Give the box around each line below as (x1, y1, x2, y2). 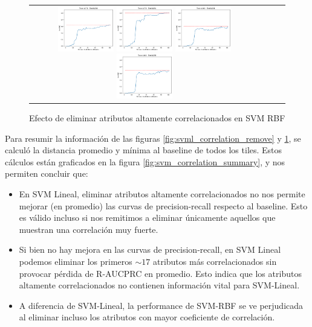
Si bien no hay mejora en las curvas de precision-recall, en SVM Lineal (19, 243, 281, 256)
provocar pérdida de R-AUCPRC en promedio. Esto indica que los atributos (19, 267, 302, 279)
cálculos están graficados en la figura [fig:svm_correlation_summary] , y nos (5, 155, 285, 168)
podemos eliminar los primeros (19, 255, 132, 267)
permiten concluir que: (5, 167, 88, 180)
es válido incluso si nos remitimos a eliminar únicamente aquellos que (19, 211, 276, 224)
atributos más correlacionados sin (152, 255, 277, 267)
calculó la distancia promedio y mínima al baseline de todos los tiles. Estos (5, 144, 282, 156)
